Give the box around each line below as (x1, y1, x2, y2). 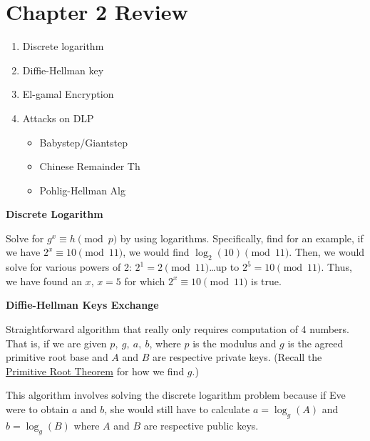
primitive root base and (6, 350, 108, 365)
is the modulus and (192, 335, 277, 350)
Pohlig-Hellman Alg (39, 182, 125, 197)
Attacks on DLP (22, 110, 94, 125)
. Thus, (321, 259, 352, 274)
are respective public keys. (143, 417, 259, 432)
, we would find (123, 244, 190, 259)
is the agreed (287, 335, 344, 350)
